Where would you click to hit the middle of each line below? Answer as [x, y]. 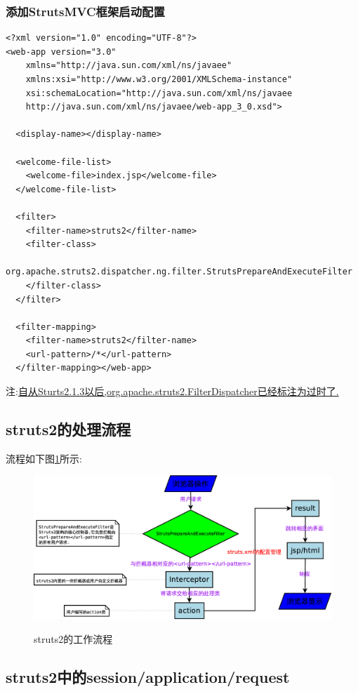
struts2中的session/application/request [148, 676]
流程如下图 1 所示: [44, 458]
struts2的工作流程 [73, 638]
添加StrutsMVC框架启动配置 [85, 11]
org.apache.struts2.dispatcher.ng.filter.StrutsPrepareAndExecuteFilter [179, 272]
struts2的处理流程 [68, 429]
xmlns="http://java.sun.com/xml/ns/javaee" [129, 66]
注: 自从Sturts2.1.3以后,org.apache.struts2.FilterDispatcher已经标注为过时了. [172, 391]
